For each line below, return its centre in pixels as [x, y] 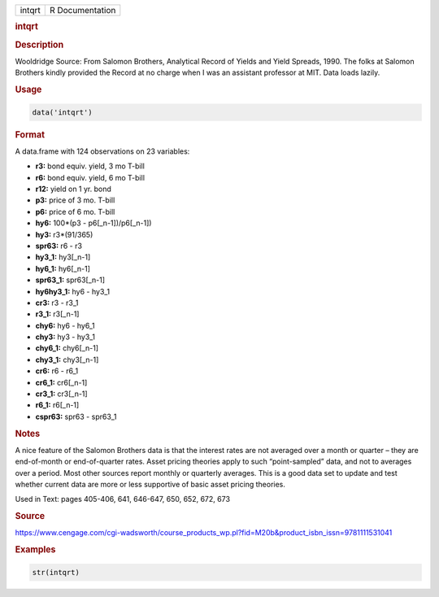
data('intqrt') [62, 112]
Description [39, 45]
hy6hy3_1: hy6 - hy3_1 [72, 291]
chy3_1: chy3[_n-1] [67, 360]
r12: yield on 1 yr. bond [73, 189]
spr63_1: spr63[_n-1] [70, 280]
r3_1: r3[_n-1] [57, 314]
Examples [35, 550]
